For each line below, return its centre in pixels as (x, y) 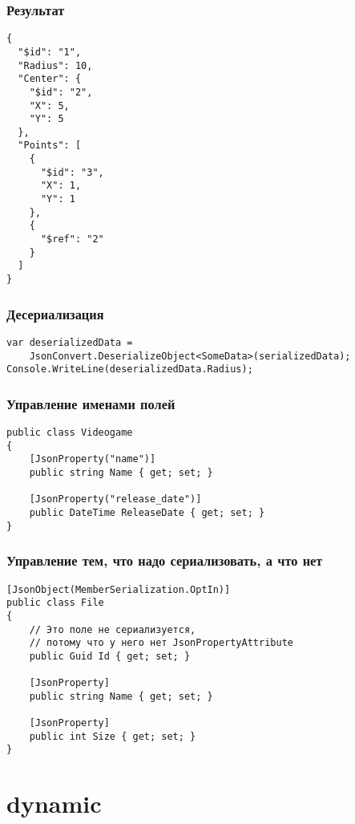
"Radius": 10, (55, 65)
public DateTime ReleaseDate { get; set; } (147, 513)
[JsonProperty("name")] (93, 459)
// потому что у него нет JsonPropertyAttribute (161, 643)
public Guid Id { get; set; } (110, 656)
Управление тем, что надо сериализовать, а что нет (165, 560)
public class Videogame (70, 433)
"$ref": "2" (72, 239)
